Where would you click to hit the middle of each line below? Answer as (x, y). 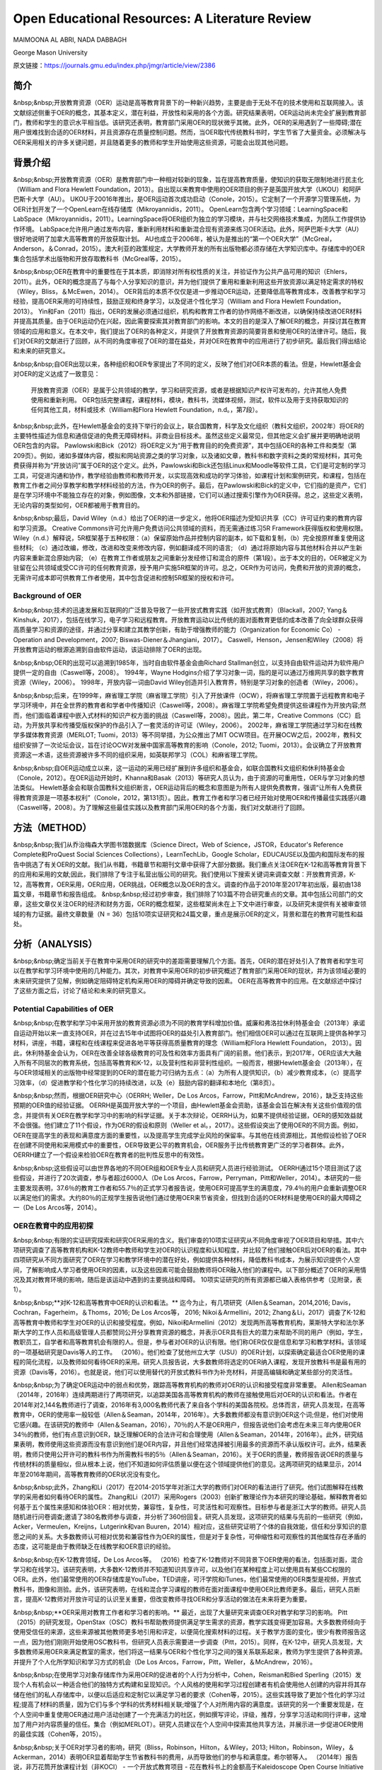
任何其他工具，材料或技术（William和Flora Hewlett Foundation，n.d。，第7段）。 (146, 410)
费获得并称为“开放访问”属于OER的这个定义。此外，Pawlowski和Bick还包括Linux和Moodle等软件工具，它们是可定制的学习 (190, 466)
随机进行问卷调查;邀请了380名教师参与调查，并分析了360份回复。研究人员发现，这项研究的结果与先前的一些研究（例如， (190, 1517)
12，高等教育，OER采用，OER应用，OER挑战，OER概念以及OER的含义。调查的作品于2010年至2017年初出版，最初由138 (187, 884)
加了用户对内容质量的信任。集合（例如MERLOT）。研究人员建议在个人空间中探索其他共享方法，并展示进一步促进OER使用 (189, 1724)
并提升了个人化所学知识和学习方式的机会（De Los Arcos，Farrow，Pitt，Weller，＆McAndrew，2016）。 (165, 1662)
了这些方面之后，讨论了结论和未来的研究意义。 (81, 990)
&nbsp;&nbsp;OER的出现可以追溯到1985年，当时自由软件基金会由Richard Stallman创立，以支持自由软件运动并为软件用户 (189, 663)
